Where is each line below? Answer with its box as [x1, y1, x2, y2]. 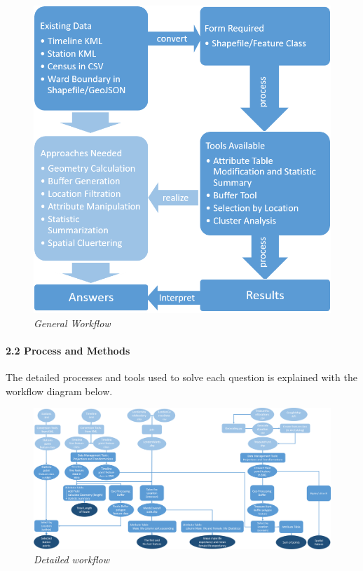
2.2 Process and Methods [6, 343, 130, 358]
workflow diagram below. [6, 383, 113, 398]
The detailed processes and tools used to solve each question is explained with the [6, 370, 357, 385]
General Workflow [34, 315, 111, 330]
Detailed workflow [34, 551, 110, 566]
